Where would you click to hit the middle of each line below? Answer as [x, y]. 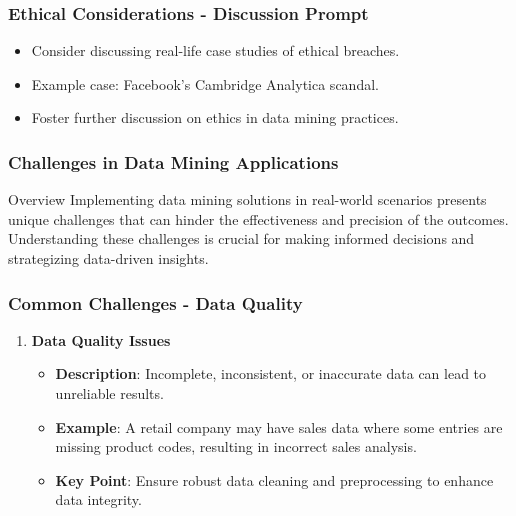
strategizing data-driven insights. [108, 258]
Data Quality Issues [101, 339]
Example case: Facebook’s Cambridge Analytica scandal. [205, 83]
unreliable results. [109, 393]
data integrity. [98, 499]
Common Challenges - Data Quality [155, 302]
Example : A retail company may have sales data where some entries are [279, 426]
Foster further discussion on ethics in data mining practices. [215, 117]
